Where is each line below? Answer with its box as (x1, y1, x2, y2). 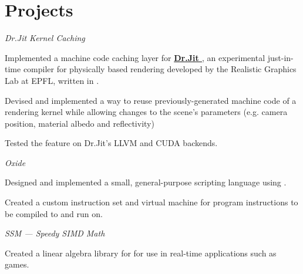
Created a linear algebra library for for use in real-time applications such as (5, 246, 277, 259)
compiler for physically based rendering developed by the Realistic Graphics (23, 63, 297, 75)
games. (5, 258, 29, 270)
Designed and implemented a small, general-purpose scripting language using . (5, 176, 287, 188)
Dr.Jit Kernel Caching (5, 32, 85, 44)
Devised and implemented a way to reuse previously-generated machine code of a (5, 94, 297, 106)
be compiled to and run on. (5, 207, 103, 219)
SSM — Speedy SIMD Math (5, 227, 105, 239)
